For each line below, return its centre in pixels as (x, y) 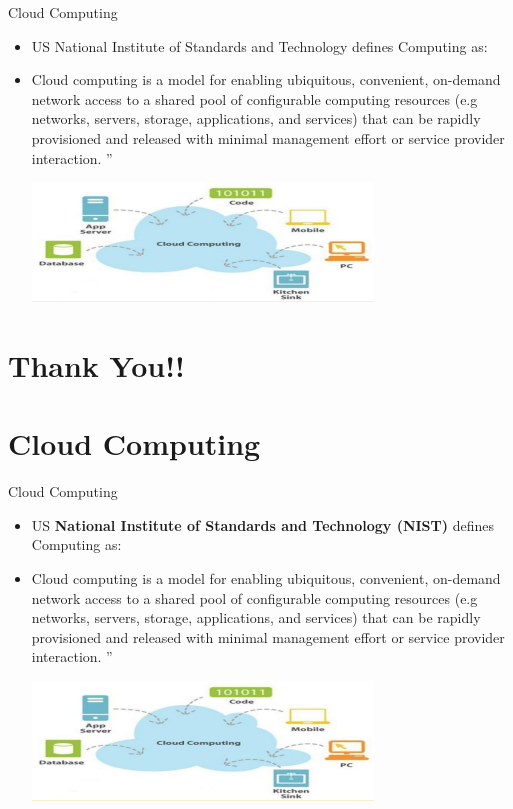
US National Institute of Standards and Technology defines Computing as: (259, 45)
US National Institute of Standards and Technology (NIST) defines (262, 524)
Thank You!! (96, 364)
